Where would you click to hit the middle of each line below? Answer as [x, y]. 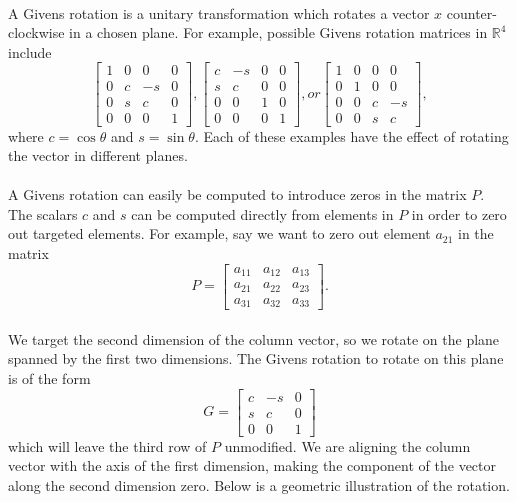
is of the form [49, 377]
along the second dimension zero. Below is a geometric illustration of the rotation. [259, 484]
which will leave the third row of [107, 445]
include [30, 51]
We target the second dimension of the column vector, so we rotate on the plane [254, 338]
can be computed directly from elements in [262, 213]
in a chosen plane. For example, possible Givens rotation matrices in [278, 32]
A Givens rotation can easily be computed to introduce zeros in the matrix [237, 194]
